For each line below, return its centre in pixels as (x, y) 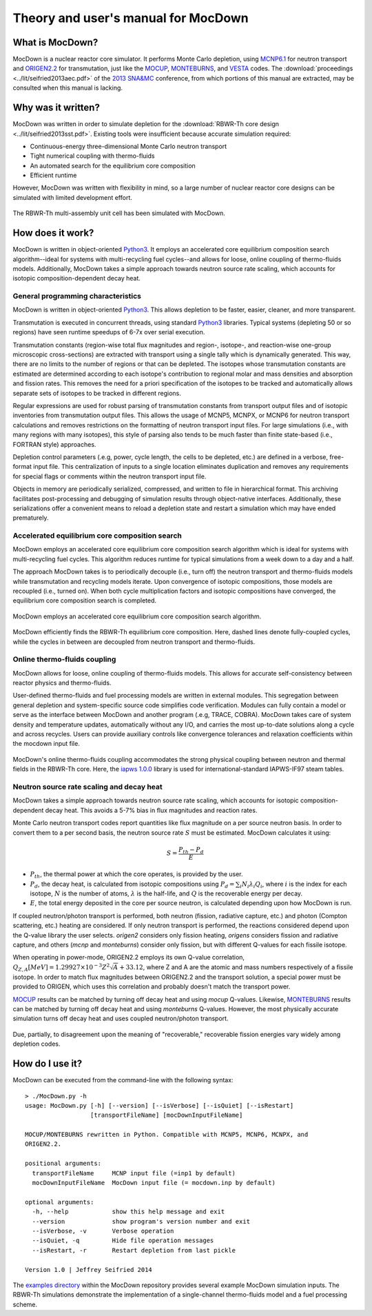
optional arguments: (60, 1202)
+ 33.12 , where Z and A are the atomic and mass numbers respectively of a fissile (237, 967)
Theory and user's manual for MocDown (131, 18)
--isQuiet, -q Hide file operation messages (123, 1241)
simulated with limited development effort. (72, 197)
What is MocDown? (55, 42)
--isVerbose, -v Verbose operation (103, 1231)
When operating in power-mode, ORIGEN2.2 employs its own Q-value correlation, (128, 958)
